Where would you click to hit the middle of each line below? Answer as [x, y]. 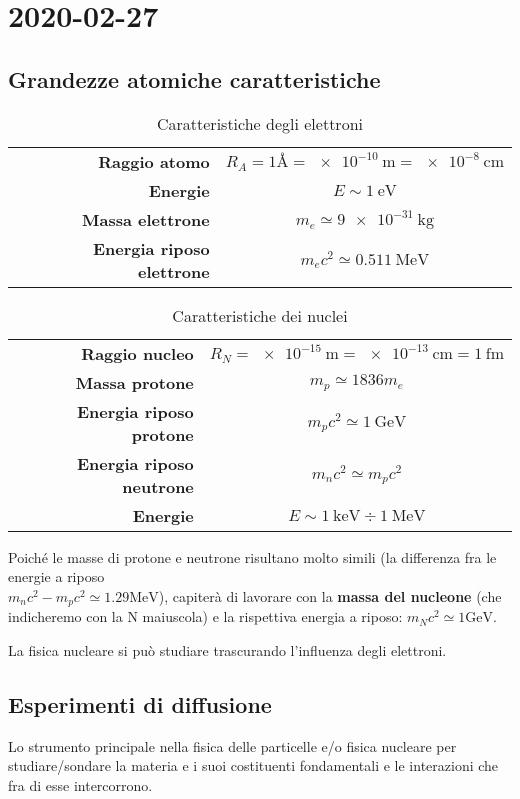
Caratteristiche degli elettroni [259, 123]
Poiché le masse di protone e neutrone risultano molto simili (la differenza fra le [252, 556]
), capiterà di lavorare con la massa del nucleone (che [330, 595]
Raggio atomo [154, 161]
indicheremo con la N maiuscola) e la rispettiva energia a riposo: [205, 616]
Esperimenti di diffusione [140, 703]
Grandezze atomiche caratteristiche [194, 78]
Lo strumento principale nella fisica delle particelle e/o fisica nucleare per [232, 745]
